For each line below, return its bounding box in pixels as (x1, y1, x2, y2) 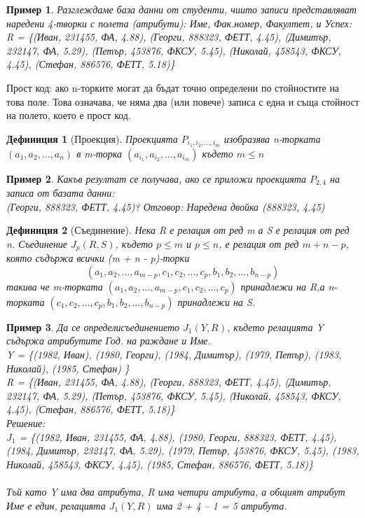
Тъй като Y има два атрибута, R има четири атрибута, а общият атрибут (6, 484, 345, 499)
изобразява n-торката (223, 131, 321, 146)
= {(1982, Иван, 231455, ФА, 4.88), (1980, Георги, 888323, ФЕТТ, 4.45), (19, 429, 337, 444)
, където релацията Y (226, 319, 324, 334)
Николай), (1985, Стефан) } (6, 360, 130, 375)
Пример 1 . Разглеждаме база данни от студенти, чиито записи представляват (6, 2, 357, 16)
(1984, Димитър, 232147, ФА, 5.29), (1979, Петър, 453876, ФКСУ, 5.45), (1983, (6, 443, 359, 458)
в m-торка (76, 146, 123, 160)
